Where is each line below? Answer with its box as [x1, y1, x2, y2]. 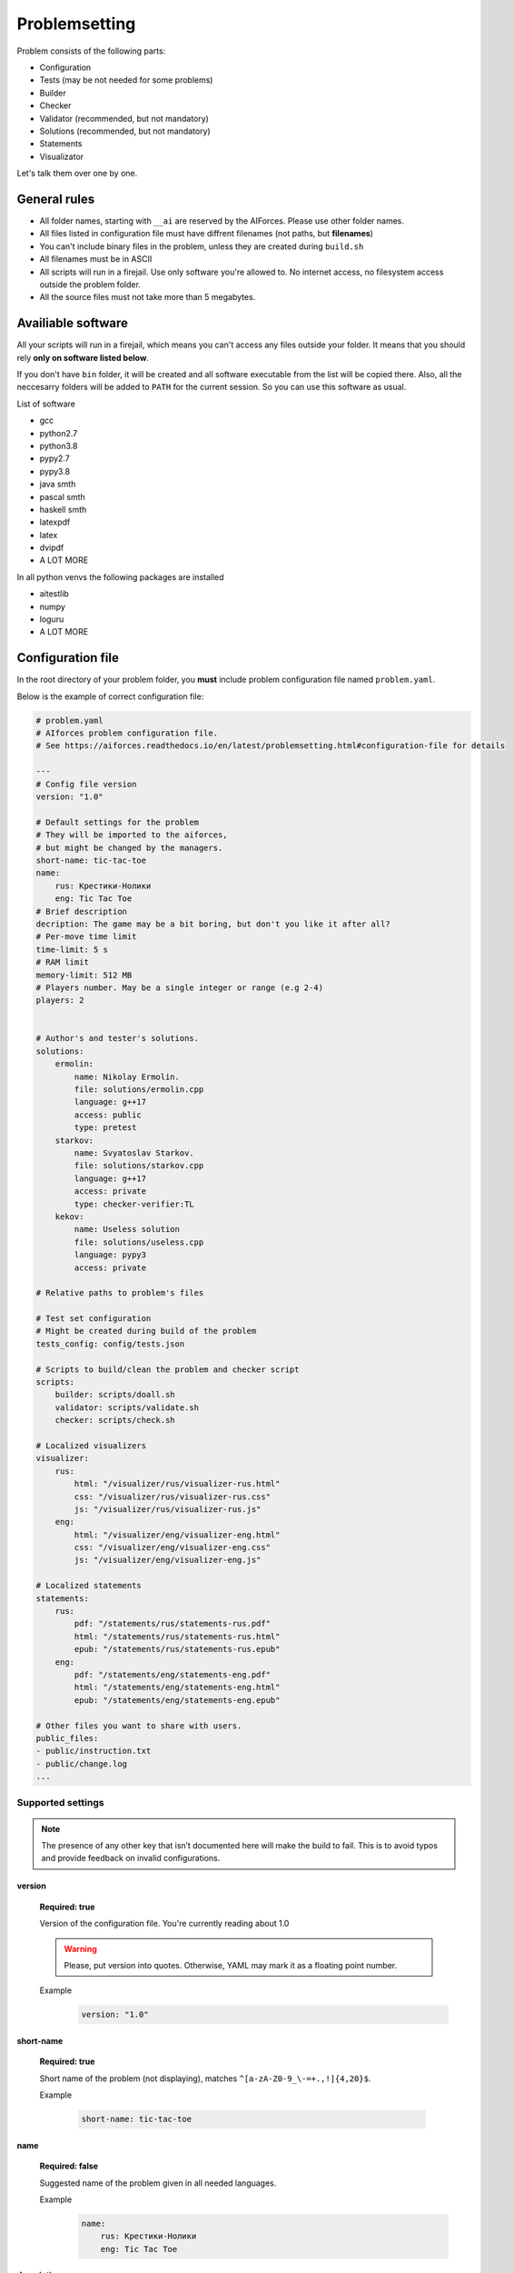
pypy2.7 [39, 453, 70, 464]
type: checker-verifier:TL [74, 1198, 194, 1209]
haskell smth [39, 504, 87, 515]
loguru [39, 614, 64, 625]
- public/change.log [35, 1758, 127, 1768]
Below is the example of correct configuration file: [16, 691, 204, 702]
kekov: [54, 1211, 84, 1222]
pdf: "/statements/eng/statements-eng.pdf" [74, 1669, 272, 1679]
